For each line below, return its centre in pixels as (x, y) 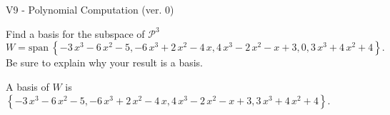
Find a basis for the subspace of (75, 33)
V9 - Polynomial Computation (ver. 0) (90, 9)
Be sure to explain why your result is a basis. (105, 62)
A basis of (27, 86)
